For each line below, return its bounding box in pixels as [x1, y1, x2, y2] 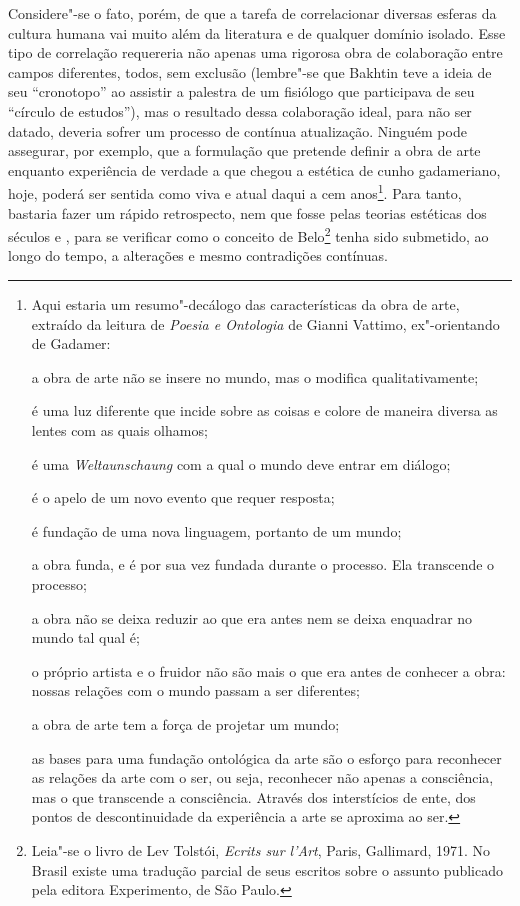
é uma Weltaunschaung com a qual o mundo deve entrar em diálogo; [31, 453, 451, 474]
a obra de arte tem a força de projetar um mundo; [31, 713, 340, 734]
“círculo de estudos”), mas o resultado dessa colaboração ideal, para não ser [8, 100, 472, 121]
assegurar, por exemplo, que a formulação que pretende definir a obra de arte [8, 140, 481, 161]
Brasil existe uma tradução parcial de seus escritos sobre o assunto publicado [31, 859, 504, 880]
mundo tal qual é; [31, 627, 140, 648]
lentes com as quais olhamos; [31, 420, 208, 440]
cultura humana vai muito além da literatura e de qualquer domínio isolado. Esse [8, 22, 506, 43]
